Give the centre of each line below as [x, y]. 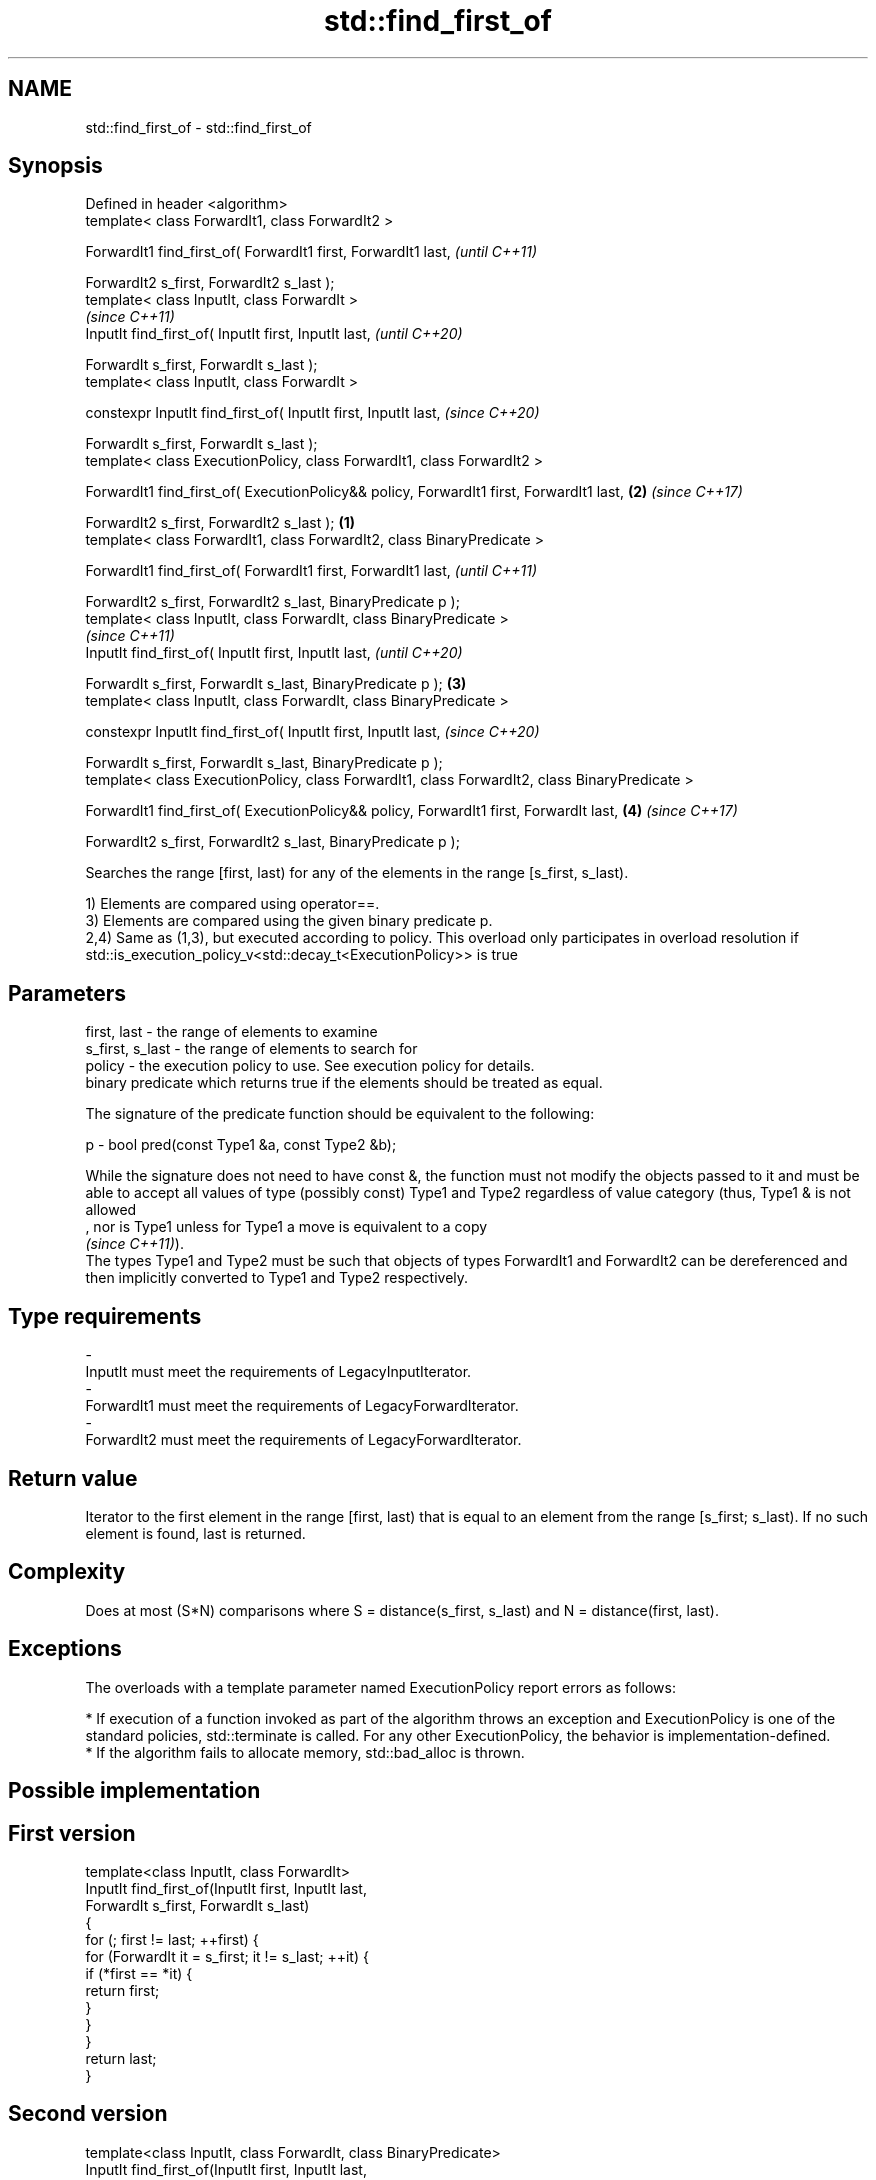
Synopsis [55, 166]
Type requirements [105, 1316]
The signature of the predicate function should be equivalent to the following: [340, 1114]
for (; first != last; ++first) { [172, 1939]
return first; [122, 1990]
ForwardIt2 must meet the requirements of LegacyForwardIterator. [303, 1440]
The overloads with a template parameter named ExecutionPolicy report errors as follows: [380, 1687]
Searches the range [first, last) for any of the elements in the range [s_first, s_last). [357, 873]
